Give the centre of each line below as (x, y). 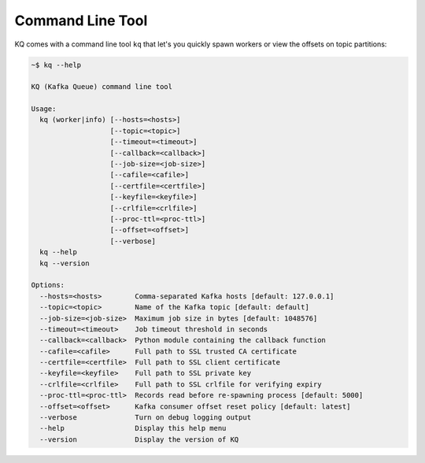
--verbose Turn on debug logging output (146, 418)
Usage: (44, 109)
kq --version (65, 263)
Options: (48, 285)
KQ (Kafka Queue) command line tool (102, 87)
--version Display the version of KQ (139, 439)
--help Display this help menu (133, 428)
